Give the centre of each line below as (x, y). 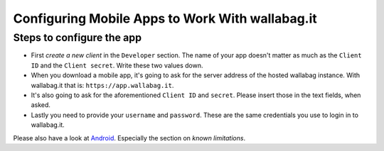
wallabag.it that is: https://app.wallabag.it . (102, 85)
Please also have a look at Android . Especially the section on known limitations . (129, 138)
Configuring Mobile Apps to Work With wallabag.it (165, 18)
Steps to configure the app (78, 38)
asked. (41, 105)
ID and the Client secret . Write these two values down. (117, 65)
